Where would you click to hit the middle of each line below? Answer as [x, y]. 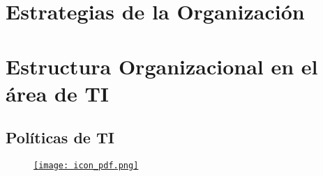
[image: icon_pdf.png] [86, 166]
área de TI [58, 93]
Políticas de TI [60, 137]
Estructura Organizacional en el [162, 66]
